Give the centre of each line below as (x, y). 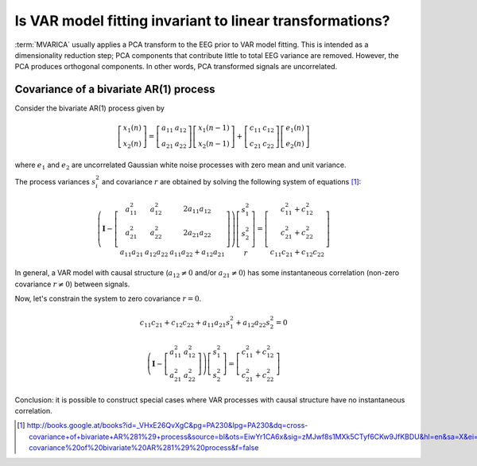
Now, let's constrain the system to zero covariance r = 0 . (108, 299)
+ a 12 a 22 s (253, 324)
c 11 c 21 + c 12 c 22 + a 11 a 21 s (185, 324)
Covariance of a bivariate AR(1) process (115, 89)
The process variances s (55, 181)
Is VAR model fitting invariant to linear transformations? (202, 21)
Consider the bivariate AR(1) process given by (89, 108)
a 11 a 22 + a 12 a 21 (198, 253)
